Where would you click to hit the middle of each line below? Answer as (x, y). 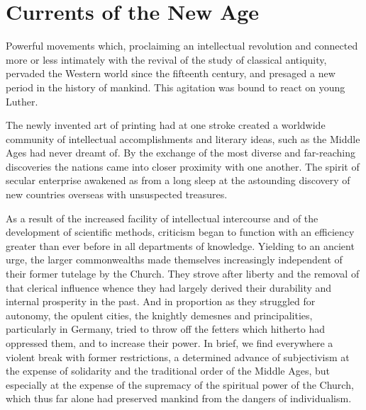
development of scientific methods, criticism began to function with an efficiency (180, 232)
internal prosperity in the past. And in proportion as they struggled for (161, 301)
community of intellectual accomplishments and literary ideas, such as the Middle (183, 138)
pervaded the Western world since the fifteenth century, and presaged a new (171, 73)
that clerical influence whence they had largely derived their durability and (169, 287)
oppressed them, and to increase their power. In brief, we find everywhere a (170, 343)
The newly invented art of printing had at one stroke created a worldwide (166, 125)
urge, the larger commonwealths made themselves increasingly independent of (174, 260)
